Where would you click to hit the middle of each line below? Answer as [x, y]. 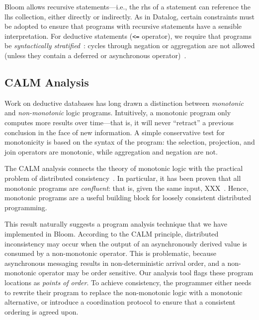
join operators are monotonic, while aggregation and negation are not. [111, 151]
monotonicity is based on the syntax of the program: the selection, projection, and [130, 142]
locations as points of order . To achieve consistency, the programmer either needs [128, 282]
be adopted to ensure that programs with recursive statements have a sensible [123, 26]
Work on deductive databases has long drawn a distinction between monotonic [124, 103]
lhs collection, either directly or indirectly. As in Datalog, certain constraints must [129, 16]
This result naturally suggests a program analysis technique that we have [116, 224]
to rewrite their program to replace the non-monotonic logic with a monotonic [124, 292]
